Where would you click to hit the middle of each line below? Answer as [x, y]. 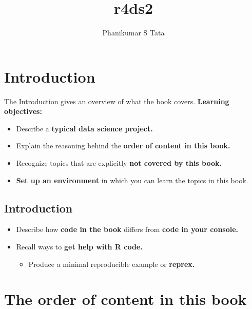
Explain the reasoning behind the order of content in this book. [123, 146]
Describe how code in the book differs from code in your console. [127, 229]
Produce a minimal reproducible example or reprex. [112, 264]
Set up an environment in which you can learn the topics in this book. [132, 180]
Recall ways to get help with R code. [79, 247]
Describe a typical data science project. [84, 128]
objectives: [23, 111]
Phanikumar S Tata [133, 33]
